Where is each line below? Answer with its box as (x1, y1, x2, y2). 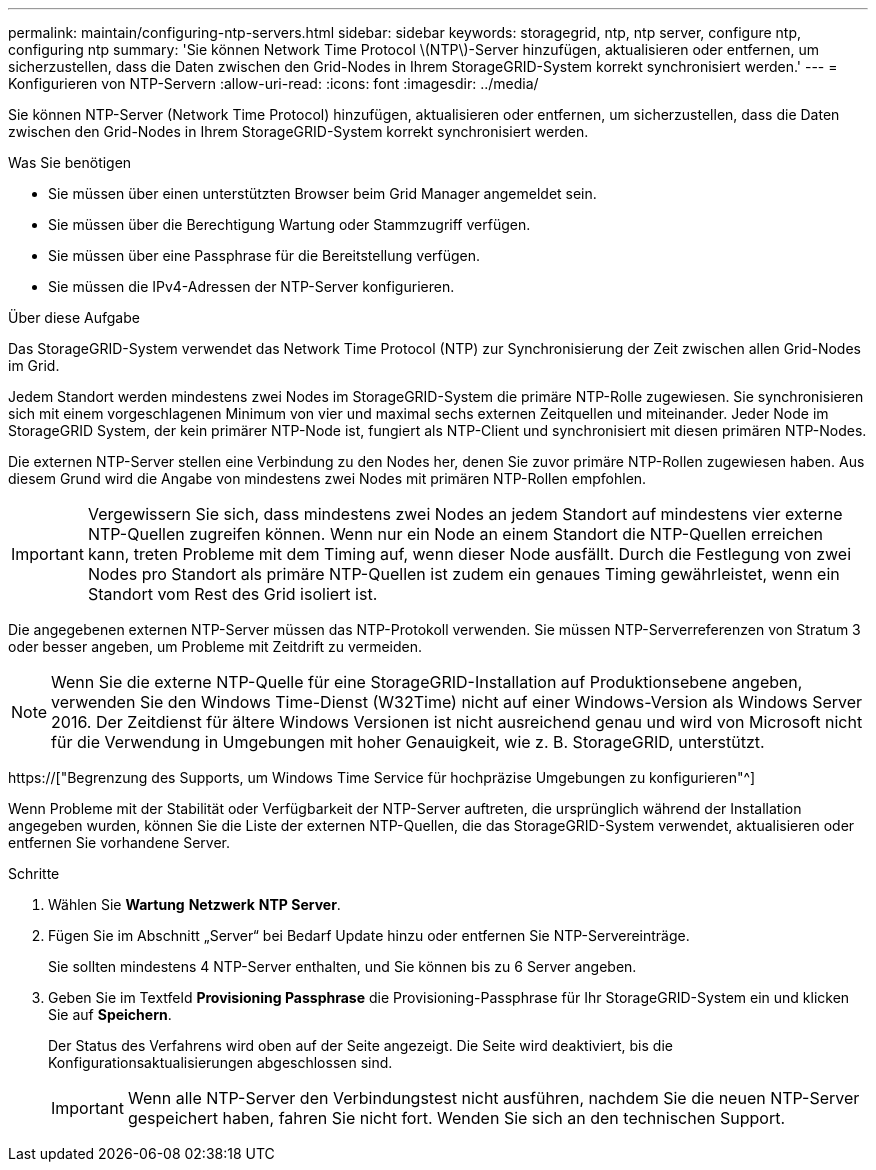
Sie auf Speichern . (48, 1006, 172, 1023)
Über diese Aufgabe (8, 309, 140, 326)
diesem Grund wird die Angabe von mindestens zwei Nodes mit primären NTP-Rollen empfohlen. (8, 470, 647, 487)
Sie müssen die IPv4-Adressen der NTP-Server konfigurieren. (48, 278, 455, 295)
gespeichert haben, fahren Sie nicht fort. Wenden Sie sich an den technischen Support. (127, 1108, 785, 1128)
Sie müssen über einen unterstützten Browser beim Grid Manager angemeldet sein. (48, 185, 597, 202)
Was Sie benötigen (8, 154, 132, 171)
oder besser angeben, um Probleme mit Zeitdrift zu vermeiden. (8, 638, 423, 655)
